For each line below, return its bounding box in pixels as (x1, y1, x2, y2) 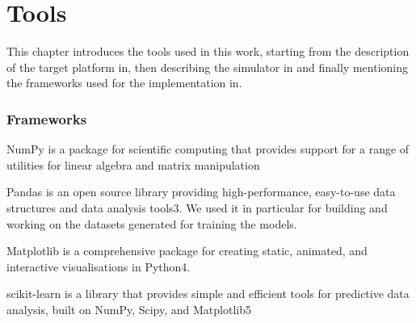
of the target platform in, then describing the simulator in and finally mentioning (6, 58, 408, 75)
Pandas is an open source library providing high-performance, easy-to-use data (6, 183, 396, 200)
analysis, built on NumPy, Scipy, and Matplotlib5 (6, 300, 251, 317)
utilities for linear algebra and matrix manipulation (6, 156, 260, 173)
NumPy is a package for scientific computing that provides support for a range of (6, 141, 410, 157)
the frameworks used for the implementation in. (6, 74, 242, 91)
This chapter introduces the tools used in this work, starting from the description (6, 43, 410, 60)
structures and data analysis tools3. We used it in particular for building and (6, 199, 388, 216)
